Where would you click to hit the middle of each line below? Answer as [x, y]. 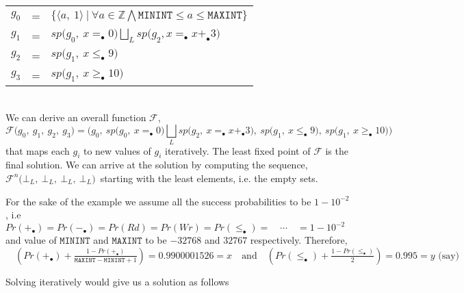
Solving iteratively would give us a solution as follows [117, 281]
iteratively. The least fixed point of [238, 150]
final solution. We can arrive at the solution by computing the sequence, [157, 165]
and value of [31, 240]
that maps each [38, 150]
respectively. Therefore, [299, 240]
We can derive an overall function [76, 117]
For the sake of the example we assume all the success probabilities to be [158, 201]
